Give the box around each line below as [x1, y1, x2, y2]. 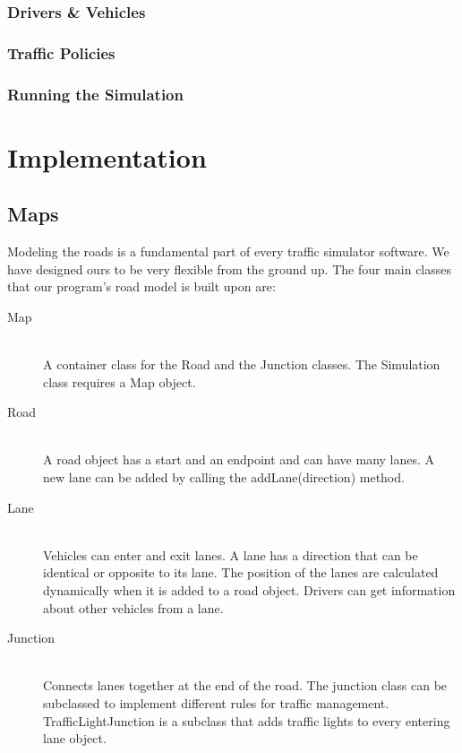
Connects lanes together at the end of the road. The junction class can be [43, 676, 448, 695]
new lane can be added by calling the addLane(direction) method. [43, 468, 405, 487]
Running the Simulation [7, 82, 184, 105]
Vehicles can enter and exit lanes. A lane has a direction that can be [43, 545, 418, 564]
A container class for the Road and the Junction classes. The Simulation [43, 355, 441, 374]
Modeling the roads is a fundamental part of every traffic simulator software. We [7, 242, 449, 261]
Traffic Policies [7, 41, 115, 64]
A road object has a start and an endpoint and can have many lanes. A [43, 450, 435, 469]
